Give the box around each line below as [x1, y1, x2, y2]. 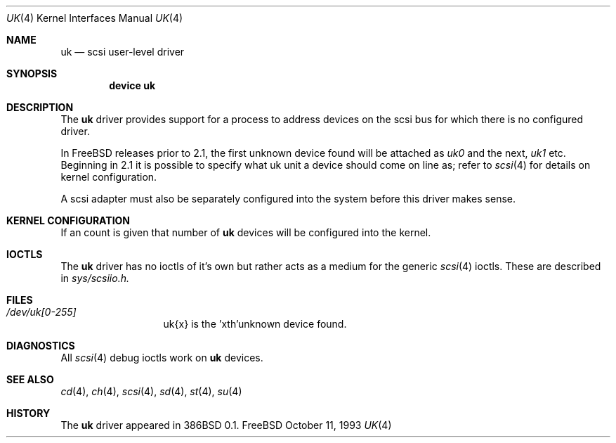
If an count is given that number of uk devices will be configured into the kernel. [60, 226, 431, 238]
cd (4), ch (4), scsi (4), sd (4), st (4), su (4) [60, 385, 242, 397]
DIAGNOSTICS [6, 340, 75, 352]
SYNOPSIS [6, 68, 58, 79]
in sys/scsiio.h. [60, 272, 129, 284]
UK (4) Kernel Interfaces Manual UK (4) [6, 12, 183, 24]
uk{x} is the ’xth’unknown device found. [163, 318, 347, 330]
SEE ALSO [6, 373, 54, 385]
